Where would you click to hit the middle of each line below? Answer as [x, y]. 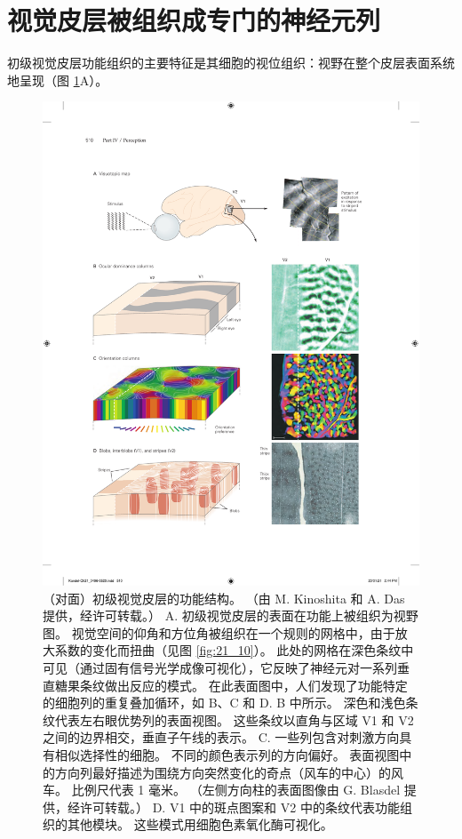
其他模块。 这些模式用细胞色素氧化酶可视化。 [200, 824]
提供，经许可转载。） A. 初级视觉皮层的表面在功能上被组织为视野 [231, 615]
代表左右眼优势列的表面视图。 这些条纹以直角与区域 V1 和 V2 [234, 719]
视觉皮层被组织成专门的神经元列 [194, 20]
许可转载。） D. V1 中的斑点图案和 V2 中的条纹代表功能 [239, 807]
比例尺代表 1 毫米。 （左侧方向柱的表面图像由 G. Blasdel [236, 790]
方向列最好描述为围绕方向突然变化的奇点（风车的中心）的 [223, 772]
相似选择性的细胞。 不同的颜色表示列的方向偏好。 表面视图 [227, 755]
